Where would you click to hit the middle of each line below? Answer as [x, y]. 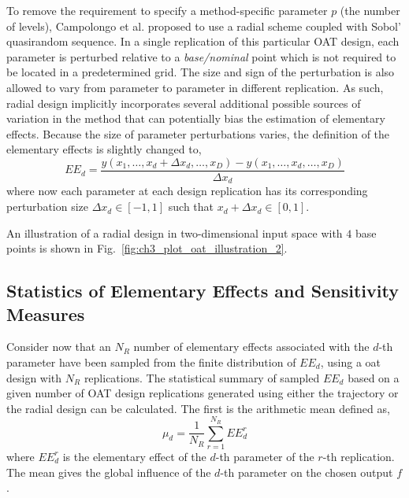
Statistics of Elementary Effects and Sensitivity [203, 291]
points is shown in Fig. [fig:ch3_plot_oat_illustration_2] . [147, 248]
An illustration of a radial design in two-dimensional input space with [175, 232]
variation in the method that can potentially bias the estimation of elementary [196, 118]
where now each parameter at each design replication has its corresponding [187, 191]
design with [34, 377]
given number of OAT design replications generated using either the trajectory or [203, 393]
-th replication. [359, 456]
